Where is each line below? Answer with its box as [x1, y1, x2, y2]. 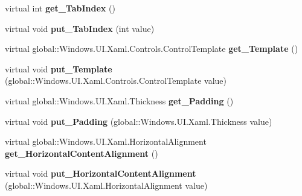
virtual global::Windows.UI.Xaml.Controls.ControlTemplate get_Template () [5, 42, 298, 55]
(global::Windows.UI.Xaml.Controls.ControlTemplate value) [5, 74, 226, 87]
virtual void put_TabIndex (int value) [5, 22, 155, 34]
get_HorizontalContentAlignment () [5, 147, 158, 159]
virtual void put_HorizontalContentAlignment [5, 167, 196, 180]
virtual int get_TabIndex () [5, 2, 115, 14]
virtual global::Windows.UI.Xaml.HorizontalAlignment [5, 135, 207, 148]
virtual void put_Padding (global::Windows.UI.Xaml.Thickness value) [5, 115, 272, 127]
